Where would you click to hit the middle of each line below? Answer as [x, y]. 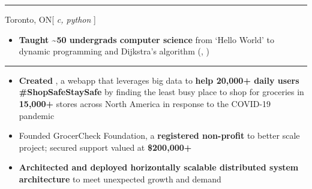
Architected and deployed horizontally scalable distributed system [159, 167]
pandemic [37, 115]
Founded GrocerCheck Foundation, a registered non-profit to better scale [159, 135]
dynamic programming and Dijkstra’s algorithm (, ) [114, 51]
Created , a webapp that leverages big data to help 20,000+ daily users [159, 80]
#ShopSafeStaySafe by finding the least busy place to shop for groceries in [161, 92]
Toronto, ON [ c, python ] [50, 19]
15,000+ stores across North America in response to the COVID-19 [145, 103]
